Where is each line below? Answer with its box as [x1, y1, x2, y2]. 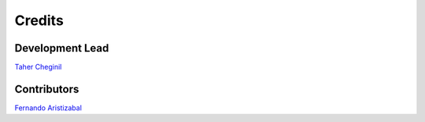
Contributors [14, 82, 79, 95]
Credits [14, 12, 65, 29]
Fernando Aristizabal [14, 102, 83, 113]
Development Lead [14, 41, 109, 55]
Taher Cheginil [14, 63, 62, 72]
